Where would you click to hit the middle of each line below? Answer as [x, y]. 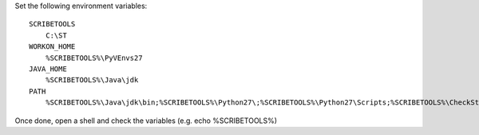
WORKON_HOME [52, 47]
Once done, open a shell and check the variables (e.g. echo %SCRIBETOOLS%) [146, 121]
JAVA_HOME [48, 69]
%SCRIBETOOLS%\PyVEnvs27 [94, 58]
